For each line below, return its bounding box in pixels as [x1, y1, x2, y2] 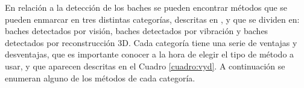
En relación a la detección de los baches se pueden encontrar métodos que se [5, 1, 288, 13]
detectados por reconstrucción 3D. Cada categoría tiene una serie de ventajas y [5, 36, 297, 48]
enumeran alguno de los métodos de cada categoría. [5, 71, 195, 84]
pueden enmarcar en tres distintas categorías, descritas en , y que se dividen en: [5, 13, 300, 25]
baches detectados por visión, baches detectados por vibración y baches [5, 25, 268, 37]
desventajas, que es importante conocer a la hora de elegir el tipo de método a [5, 48, 294, 60]
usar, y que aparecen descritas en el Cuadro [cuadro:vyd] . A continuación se [5, 59, 285, 72]
